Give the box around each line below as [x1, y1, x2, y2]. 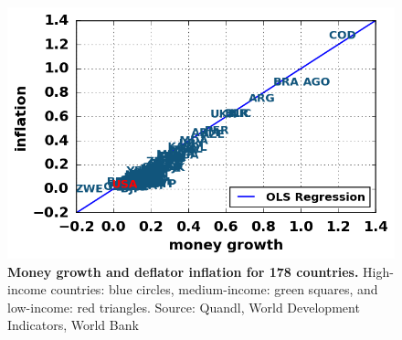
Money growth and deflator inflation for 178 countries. [7, 261, 359, 281]
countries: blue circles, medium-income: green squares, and [50, 280, 378, 299]
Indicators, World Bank [7, 315, 139, 335]
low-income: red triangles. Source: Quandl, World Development [7, 297, 360, 316]
